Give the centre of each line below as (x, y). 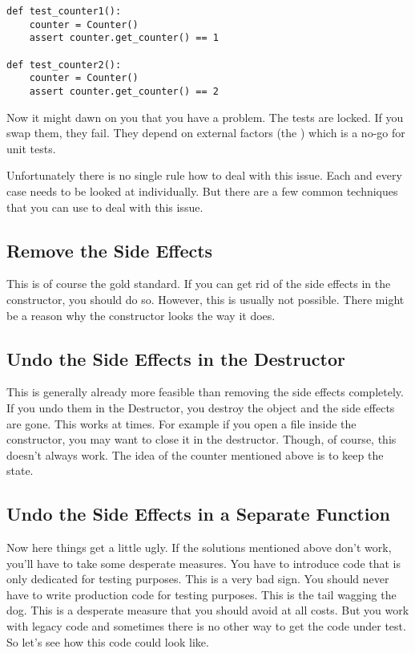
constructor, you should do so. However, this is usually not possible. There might (205, 299)
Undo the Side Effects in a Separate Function (198, 514)
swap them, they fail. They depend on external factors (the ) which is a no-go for (206, 133)
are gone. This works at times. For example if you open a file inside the (181, 423)
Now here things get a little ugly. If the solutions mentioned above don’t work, (199, 548)
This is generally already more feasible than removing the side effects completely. (205, 392)
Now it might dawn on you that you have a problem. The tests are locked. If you (205, 117)
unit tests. (31, 148)
